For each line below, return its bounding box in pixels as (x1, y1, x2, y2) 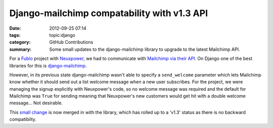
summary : (9, 46, 32, 52)
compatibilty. (9, 116, 36, 122)
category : (9, 39, 31, 45)
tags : (9, 32, 21, 38)
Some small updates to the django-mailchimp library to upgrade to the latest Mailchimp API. (49, 46, 240, 52)
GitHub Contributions (49, 39, 94, 45)
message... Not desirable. (9, 100, 63, 106)
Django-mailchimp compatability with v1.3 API (9, 8, 208, 19)
